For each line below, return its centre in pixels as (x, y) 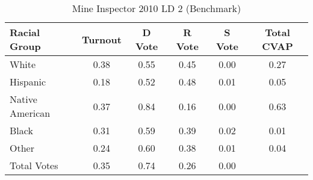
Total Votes (34, 165)
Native (23, 99)
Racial (25, 32)
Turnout (101, 39)
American (30, 113)
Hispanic (28, 82)
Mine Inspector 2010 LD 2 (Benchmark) (156, 8)
